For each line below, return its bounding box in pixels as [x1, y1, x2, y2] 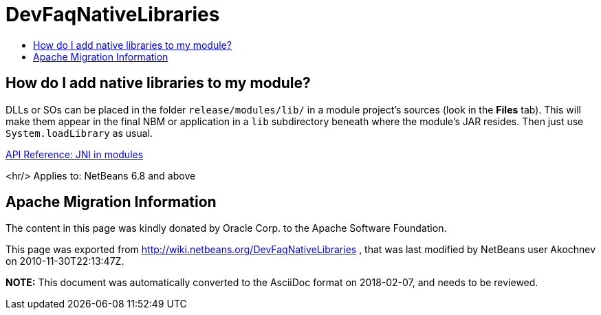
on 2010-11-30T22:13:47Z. [6, 255, 124, 268]
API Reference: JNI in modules [6, 148, 144, 160]
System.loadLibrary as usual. [6, 127, 153, 139]
